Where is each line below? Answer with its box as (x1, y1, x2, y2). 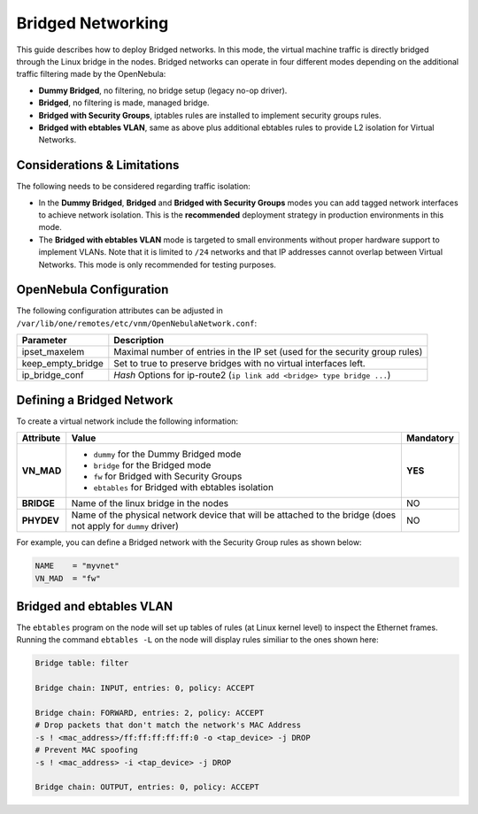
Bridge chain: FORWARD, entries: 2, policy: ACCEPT (35, 708, 265, 718)
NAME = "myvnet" (35, 561, 119, 571)
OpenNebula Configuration (16, 282, 169, 297)
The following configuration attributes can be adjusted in (16, 305, 223, 316)
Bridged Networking (16, 13, 169, 33)
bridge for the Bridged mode (93, 459, 212, 472)
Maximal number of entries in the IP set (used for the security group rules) (113, 346, 423, 358)
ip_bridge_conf (21, 369, 84, 381)
